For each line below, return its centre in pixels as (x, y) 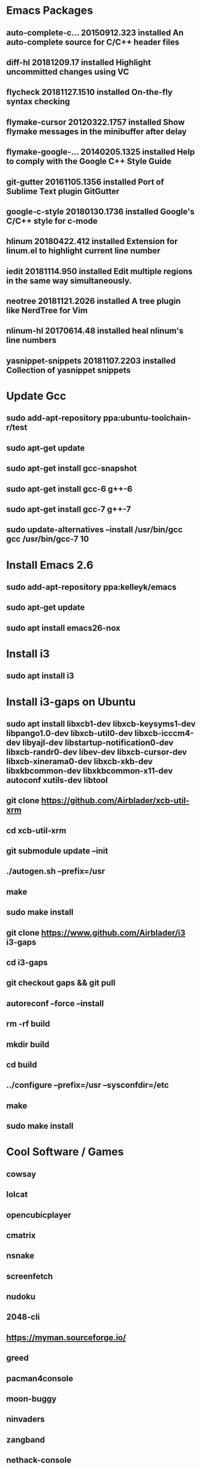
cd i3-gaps (27, 963)
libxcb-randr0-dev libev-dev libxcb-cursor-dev (97, 752)
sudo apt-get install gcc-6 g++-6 (69, 489)
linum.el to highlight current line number (83, 251)
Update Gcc (36, 396)
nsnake (20, 1256)
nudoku (21, 1297)
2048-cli (23, 1317)
